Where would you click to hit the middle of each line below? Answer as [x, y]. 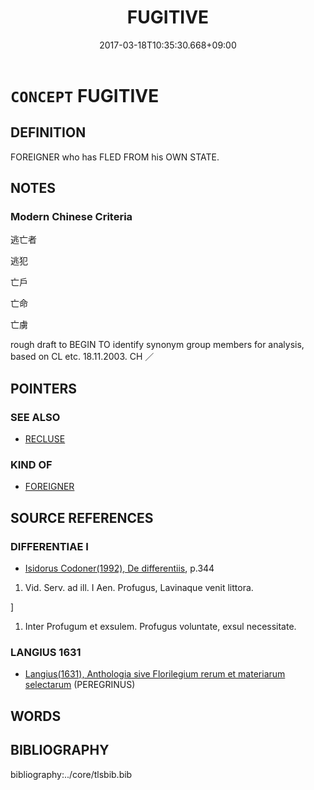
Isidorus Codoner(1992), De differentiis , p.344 [119, 568]
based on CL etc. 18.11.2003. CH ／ [82, 357]
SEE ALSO [35, 417]
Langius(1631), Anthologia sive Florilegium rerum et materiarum [155, 674]
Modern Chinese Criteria [71, 217]
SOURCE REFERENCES [82, 517]
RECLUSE [45, 439]
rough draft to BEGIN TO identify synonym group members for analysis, [157, 345]
